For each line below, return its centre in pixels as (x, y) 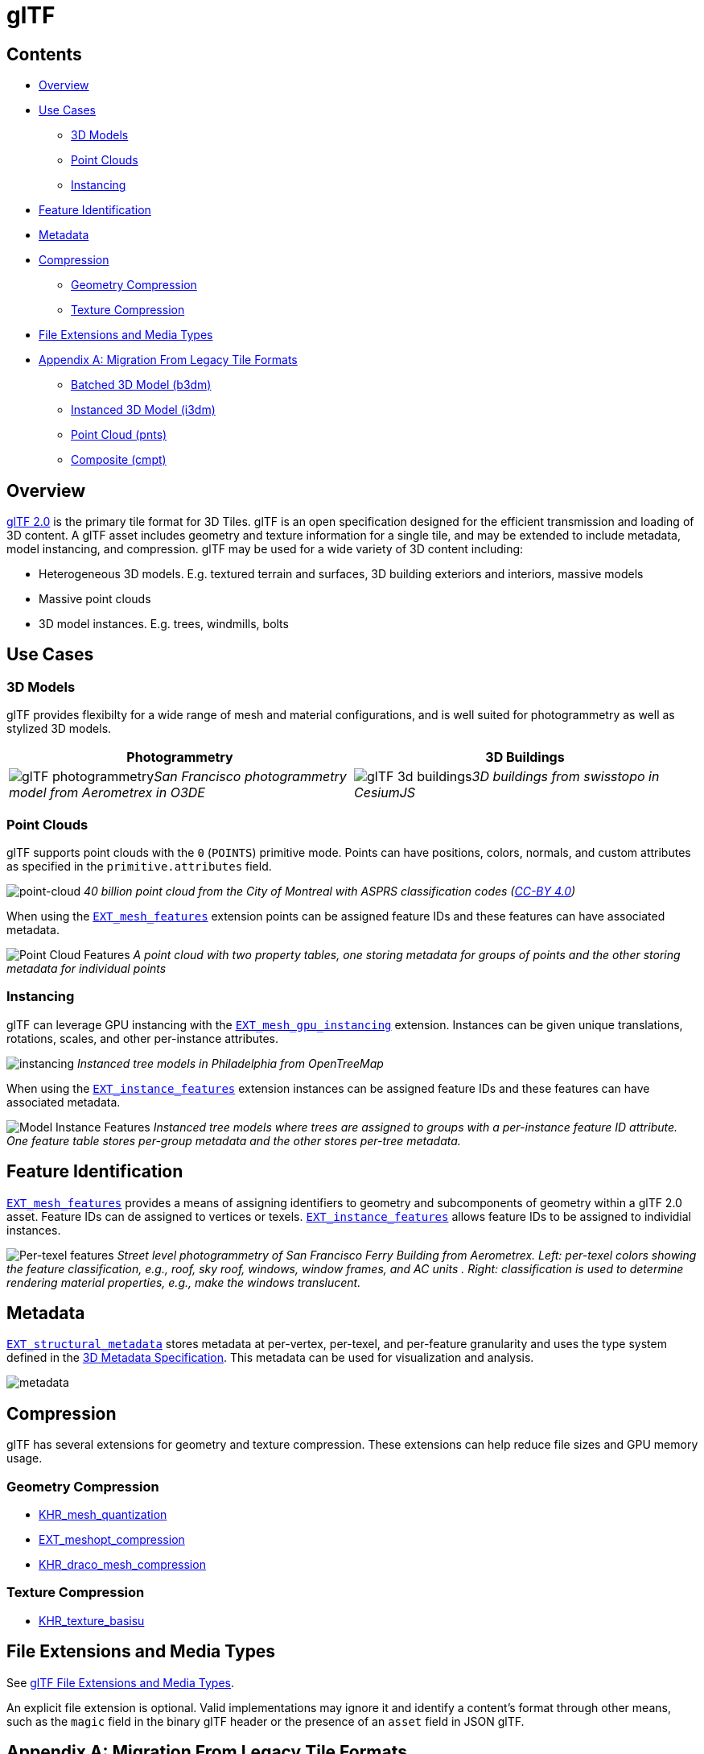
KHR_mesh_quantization (103, 1515)
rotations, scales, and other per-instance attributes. (143, 1038)
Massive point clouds (95, 599)
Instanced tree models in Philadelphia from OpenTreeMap (231, 1063)
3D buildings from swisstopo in (566, 777)
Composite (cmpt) (119, 460)
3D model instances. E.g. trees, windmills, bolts (164, 624)
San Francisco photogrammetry (250, 777)
